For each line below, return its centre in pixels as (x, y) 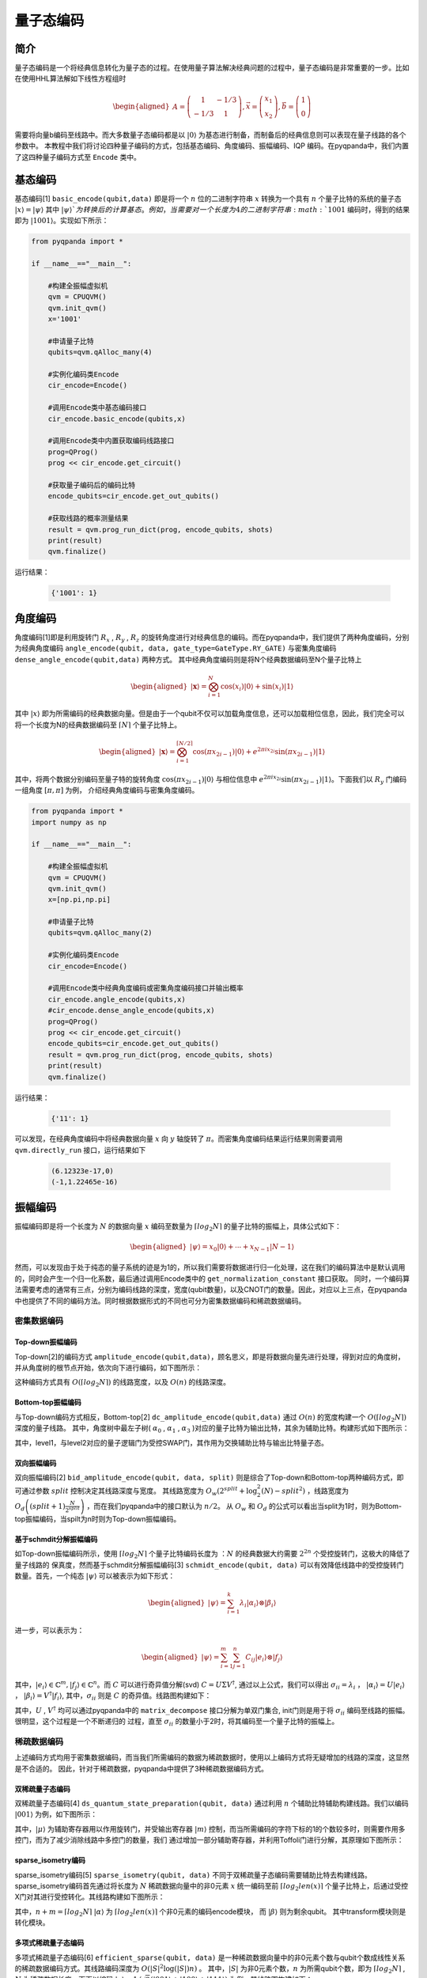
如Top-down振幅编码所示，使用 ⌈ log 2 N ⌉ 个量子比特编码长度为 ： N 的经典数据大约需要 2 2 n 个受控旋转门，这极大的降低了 (212, 1554)
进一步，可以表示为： (49, 1631)
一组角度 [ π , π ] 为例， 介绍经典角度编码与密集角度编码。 (107, 790)
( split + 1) (48, 1506)
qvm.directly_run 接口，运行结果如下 (80, 1150)
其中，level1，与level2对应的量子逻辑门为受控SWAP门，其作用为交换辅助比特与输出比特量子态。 (171, 1442)
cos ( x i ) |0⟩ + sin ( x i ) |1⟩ (257, 687)
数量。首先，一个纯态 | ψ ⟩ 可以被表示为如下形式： (95, 1576)
